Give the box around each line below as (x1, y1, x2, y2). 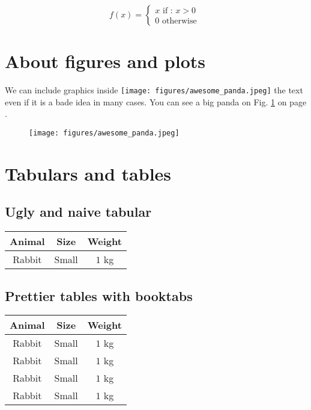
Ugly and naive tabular (5, 202, 152, 221)
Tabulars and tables (5, 161, 172, 185)
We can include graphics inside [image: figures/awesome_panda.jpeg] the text (5, 84, 303, 96)
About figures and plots (5, 49, 206, 73)
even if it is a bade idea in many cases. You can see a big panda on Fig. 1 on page (5, 95, 307, 108)
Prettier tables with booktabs (5, 286, 193, 305)
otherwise (162, 17, 197, 26)
